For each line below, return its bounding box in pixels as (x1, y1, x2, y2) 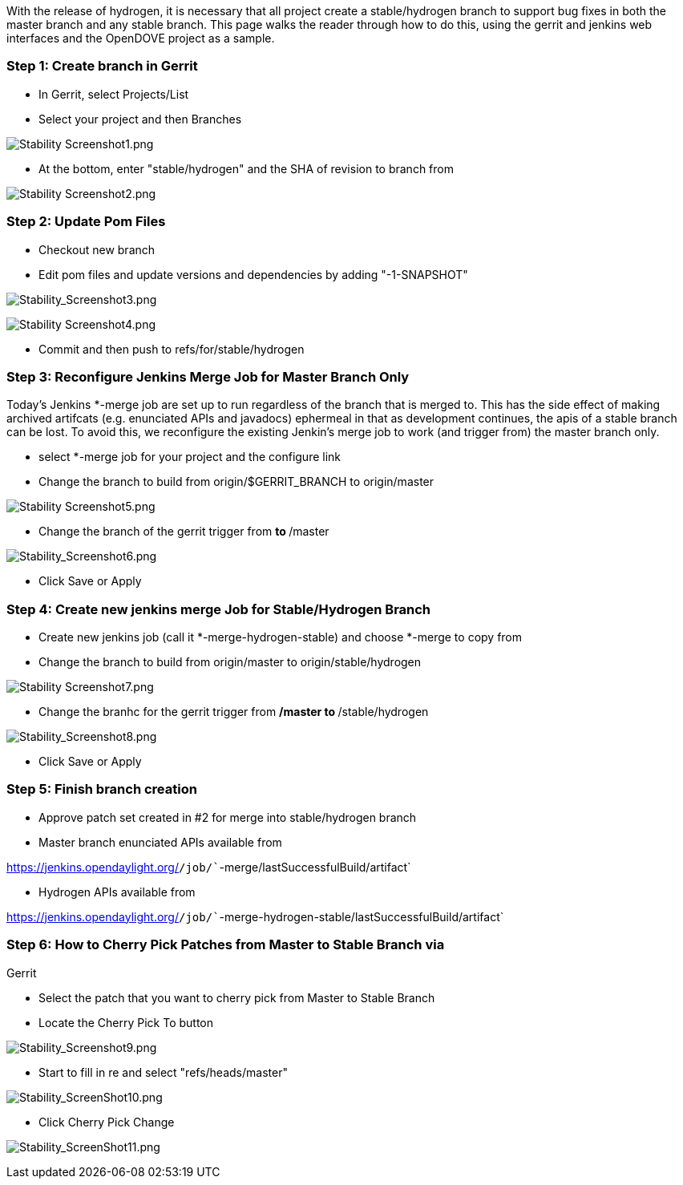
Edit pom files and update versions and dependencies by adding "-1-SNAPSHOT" (38, 267, 468, 281)
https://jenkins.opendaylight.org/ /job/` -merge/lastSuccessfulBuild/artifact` (6, 859, 411, 874)
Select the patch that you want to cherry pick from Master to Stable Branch (38, 990, 435, 1005)
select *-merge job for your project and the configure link (38, 450, 341, 464)
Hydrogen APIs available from (38, 884, 196, 899)
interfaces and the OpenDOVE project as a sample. (6, 31, 275, 45)
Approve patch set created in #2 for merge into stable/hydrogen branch (38, 810, 417, 824)
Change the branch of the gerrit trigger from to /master (38, 524, 329, 539)
